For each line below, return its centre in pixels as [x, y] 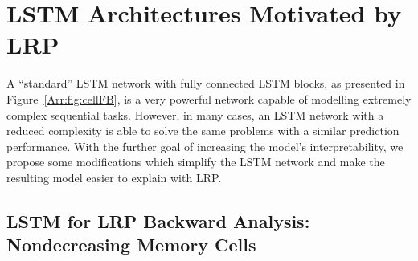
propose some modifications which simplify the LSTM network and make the [196, 162]
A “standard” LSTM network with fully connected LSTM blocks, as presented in [206, 83]
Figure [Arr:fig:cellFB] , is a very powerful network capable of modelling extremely [209, 98]
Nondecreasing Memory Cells [131, 245]
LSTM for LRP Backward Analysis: [158, 220]
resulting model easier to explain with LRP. [114, 177]
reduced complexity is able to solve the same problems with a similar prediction [203, 130]
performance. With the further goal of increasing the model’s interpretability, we [205, 146]
